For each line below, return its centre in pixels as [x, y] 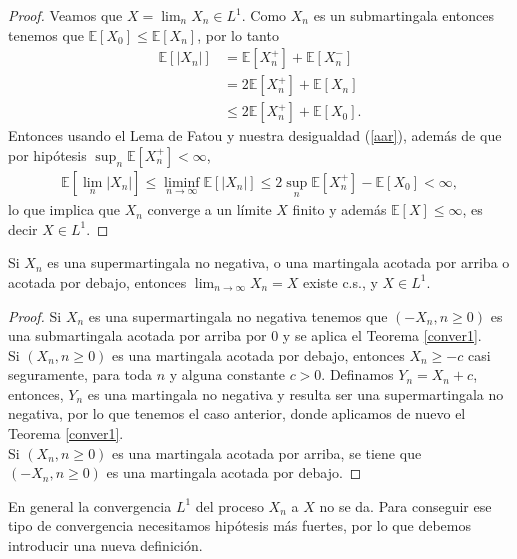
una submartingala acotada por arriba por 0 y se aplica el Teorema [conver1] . [245, 335]
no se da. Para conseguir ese [405, 505]
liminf [182, 182]
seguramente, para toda [80, 374]
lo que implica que [64, 209]
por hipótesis [47, 154]
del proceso [229, 505]
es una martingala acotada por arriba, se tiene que [267, 452]
